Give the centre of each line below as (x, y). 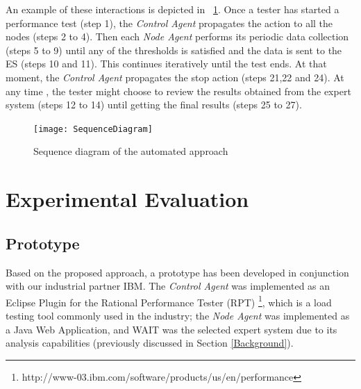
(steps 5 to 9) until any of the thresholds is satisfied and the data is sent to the (174, 50)
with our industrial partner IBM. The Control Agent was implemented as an (168, 286)
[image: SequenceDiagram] (93, 129)
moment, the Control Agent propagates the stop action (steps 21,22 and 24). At (175, 77)
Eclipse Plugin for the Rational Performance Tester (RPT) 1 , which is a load (169, 301)
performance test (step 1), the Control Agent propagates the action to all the (169, 23)
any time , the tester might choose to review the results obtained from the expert (178, 91)
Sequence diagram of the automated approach (131, 151)
